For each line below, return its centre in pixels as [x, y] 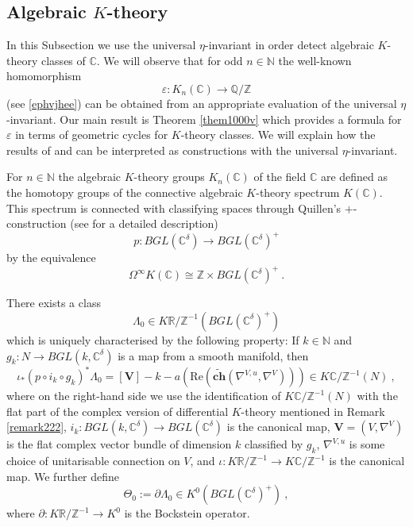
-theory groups [169, 177]
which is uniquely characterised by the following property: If [153, 339]
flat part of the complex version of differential [118, 411]
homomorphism [44, 76]
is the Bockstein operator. [187, 513]
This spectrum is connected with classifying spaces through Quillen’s [174, 208]
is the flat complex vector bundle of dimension [119, 444]
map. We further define [63, 476]
